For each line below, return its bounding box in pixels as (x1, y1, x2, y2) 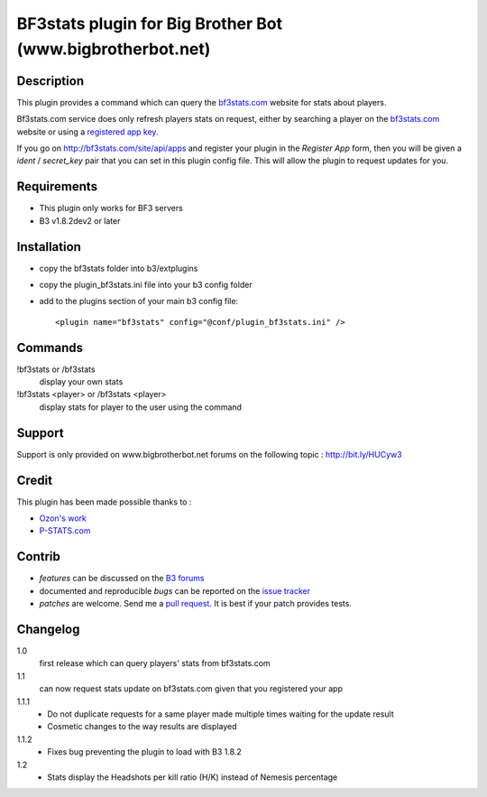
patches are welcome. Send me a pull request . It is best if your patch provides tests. (39, 598, 352, 609)
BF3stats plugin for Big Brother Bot (16, 14, 283, 33)
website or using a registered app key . (16, 126, 159, 137)
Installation (16, 239, 81, 255)
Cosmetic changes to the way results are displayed (47, 721, 238, 732)
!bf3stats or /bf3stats (16, 364, 96, 375)
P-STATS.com (39, 525, 91, 536)
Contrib (16, 549, 60, 564)
